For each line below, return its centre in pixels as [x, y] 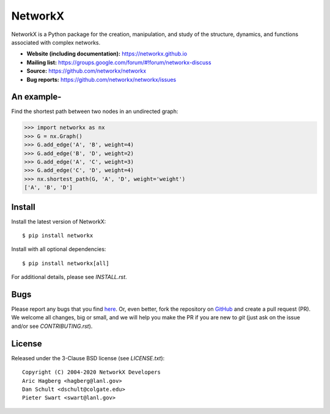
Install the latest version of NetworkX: [59, 221]
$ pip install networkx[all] [66, 263]
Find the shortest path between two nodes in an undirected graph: [95, 111]
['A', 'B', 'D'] [49, 187]
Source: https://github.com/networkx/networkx [86, 71]
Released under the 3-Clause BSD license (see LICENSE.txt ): [88, 358]
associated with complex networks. [56, 42]
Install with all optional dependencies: [59, 249]
